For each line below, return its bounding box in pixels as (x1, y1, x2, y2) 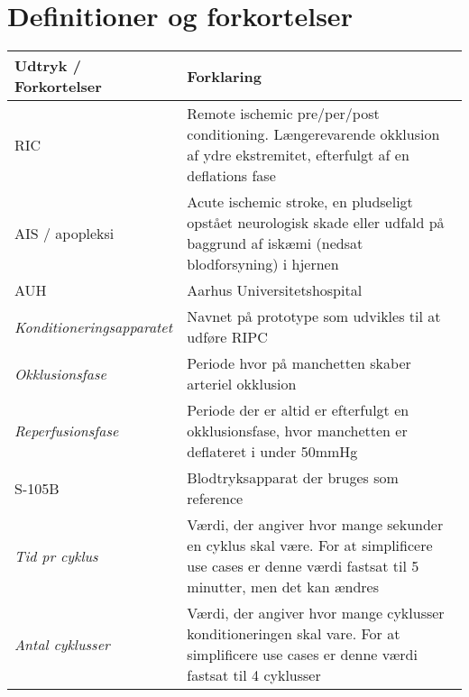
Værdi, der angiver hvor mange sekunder (187, 514, 444, 536)
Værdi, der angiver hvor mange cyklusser (187, 602, 445, 624)
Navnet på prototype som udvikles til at (187, 306, 441, 327)
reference (187, 488, 244, 509)
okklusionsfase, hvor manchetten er (187, 420, 408, 442)
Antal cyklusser (14, 633, 110, 655)
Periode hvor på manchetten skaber (187, 353, 411, 374)
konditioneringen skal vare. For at (187, 623, 400, 645)
